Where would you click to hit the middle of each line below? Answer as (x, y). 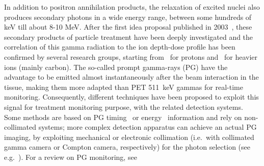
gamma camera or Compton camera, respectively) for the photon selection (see (127, 147)
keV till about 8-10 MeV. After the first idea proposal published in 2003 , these (128, 27)
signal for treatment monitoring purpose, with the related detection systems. (124, 106)
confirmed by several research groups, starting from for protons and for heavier (131, 56)
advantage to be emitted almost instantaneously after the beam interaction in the (131, 77)
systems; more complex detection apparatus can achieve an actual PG (148, 127)
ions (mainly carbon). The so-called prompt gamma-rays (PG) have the (116, 67)
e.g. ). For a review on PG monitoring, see (71, 157)
